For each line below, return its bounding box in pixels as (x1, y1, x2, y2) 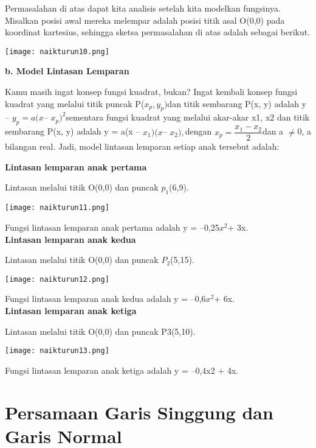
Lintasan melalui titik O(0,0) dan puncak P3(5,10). (5, 324, 196, 337)
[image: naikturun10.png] (5, 47, 109, 56)
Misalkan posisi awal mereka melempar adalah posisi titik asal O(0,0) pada (5, 13, 285, 26)
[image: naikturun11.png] (5, 203, 109, 212)
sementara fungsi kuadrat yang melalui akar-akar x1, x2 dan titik (66, 111, 310, 124)
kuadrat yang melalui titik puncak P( (5, 97, 145, 110)
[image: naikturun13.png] (5, 346, 109, 355)
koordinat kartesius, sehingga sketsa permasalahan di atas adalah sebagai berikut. (5, 26, 311, 38)
